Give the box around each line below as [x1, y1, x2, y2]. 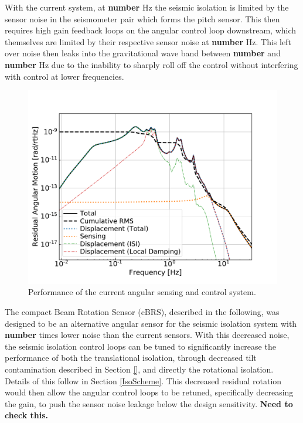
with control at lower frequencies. [5, 70, 124, 82]
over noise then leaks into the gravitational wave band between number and [5, 47, 281, 59]
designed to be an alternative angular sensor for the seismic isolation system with [5, 317, 297, 329]
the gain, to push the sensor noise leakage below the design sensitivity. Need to [5, 397, 293, 410]
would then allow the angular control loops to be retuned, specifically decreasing [5, 386, 294, 398]
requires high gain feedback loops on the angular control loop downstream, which [5, 24, 297, 36]
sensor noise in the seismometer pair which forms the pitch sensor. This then [5, 12, 280, 25]
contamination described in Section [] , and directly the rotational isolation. [5, 363, 274, 375]
